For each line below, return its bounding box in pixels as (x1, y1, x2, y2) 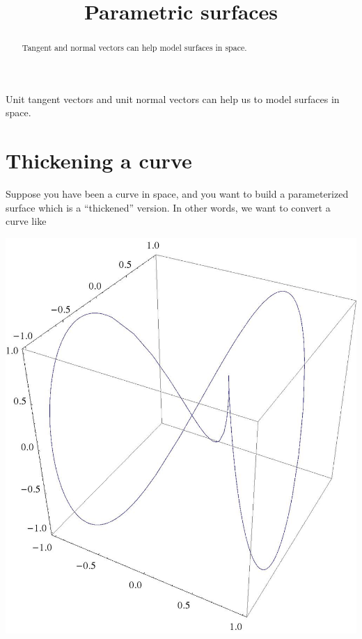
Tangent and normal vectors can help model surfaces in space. (22, 42, 247, 54)
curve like (6, 214, 47, 228)
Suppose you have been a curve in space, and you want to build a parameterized (6, 187, 349, 201)
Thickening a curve (6, 146, 192, 175)
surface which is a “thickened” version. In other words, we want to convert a (6, 200, 331, 214)
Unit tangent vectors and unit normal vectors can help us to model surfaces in (6, 91, 340, 106)
